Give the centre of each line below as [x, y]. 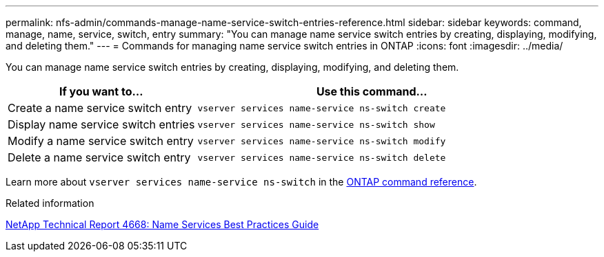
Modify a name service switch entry [101, 141]
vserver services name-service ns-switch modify [322, 141]
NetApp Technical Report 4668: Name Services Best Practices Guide [162, 224]
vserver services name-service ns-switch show [316, 124]
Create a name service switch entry [100, 108]
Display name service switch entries [101, 124]
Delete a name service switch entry [99, 157]
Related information [50, 203]
